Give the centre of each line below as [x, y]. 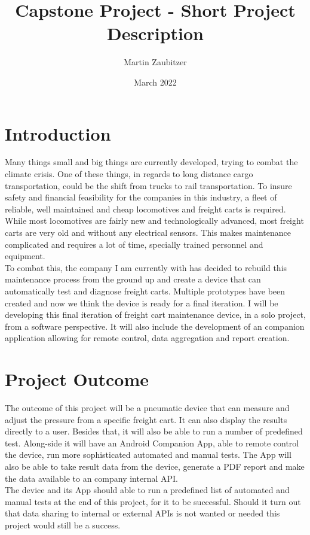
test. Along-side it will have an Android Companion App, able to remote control [152, 443]
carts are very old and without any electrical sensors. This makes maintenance [148, 232]
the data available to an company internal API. [91, 478]
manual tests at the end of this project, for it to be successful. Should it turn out [153, 501]
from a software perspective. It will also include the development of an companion [155, 326]
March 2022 [155, 82]
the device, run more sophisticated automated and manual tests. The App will [148, 455]
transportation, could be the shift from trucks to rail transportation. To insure [148, 185]
